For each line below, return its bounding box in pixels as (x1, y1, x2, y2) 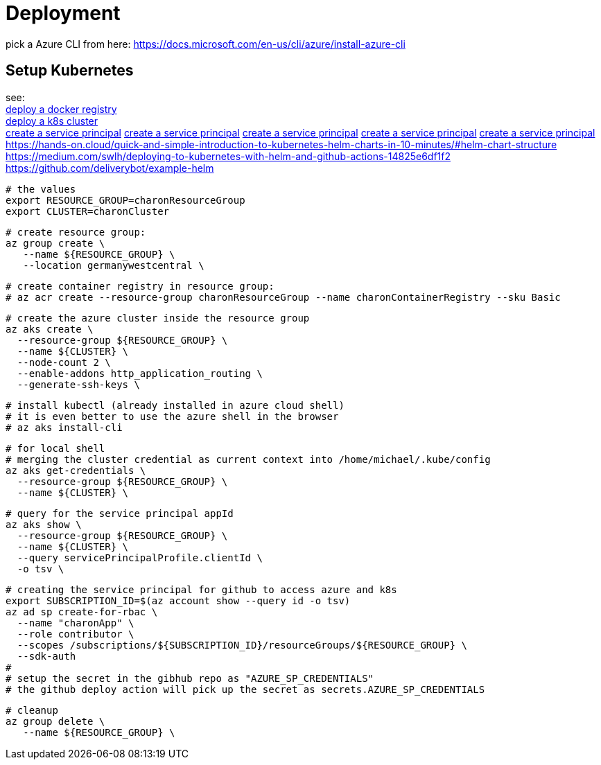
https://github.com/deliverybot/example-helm (6, 161, 214, 174)
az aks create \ (6, 323, 94, 335)
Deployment (6, 1, 121, 25)
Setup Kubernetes (6, 62, 134, 80)
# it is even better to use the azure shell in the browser (6, 410, 339, 422)
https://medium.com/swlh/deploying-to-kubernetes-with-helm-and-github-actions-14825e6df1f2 (6, 150, 451, 162)
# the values (6, 183, 76, 195)
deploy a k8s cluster (6, 114, 98, 127)
